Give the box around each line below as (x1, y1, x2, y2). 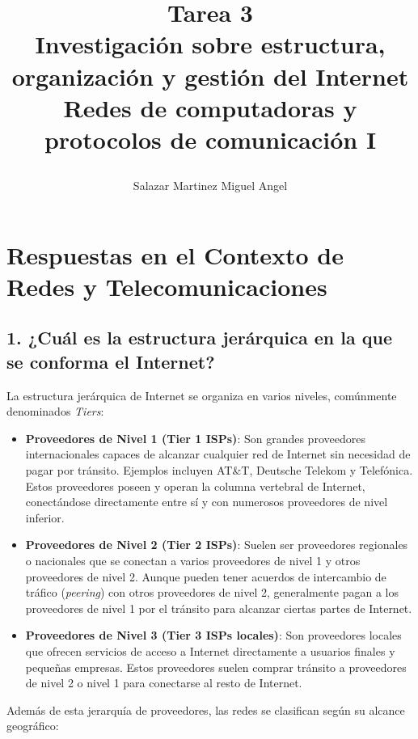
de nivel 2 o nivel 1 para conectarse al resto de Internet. (25, 674, 302, 691)
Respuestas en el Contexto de (6, 238, 344, 271)
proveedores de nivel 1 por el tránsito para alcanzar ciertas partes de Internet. (25, 599, 412, 616)
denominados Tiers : (6, 403, 104, 420)
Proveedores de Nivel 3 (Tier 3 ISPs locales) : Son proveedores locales (25, 627, 402, 644)
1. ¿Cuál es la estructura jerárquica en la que (6, 325, 393, 350)
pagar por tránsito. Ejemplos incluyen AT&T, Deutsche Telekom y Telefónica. (25, 462, 413, 479)
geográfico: (6, 717, 59, 734)
